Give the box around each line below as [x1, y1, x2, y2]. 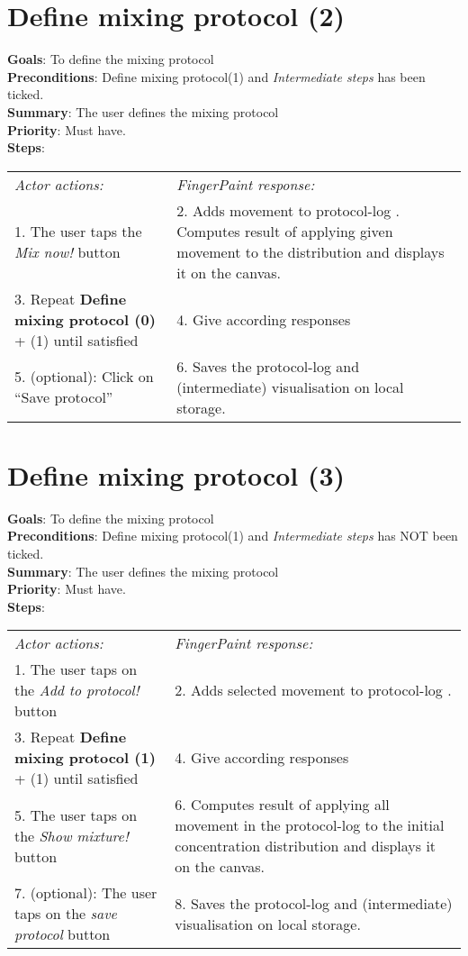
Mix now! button [14, 241, 121, 262]
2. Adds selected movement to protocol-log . [175, 679, 452, 701]
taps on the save [14, 903, 117, 924]
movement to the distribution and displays [176, 241, 445, 262]
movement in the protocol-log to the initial [175, 815, 445, 836]
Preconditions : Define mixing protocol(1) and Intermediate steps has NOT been [7, 526, 458, 545]
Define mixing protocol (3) [7, 456, 346, 493]
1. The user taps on [14, 659, 138, 680]
